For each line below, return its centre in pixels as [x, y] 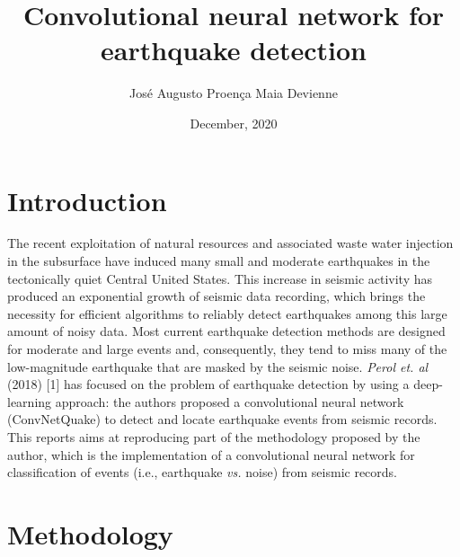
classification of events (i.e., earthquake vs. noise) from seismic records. [203, 472]
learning [30, 401]
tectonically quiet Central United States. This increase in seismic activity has [220, 278]
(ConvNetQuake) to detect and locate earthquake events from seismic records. [222, 419]
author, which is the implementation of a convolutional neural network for [211, 454]
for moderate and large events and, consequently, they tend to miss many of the [227, 349]
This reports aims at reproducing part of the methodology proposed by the [214, 436]
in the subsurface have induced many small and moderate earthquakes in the [219, 261]
